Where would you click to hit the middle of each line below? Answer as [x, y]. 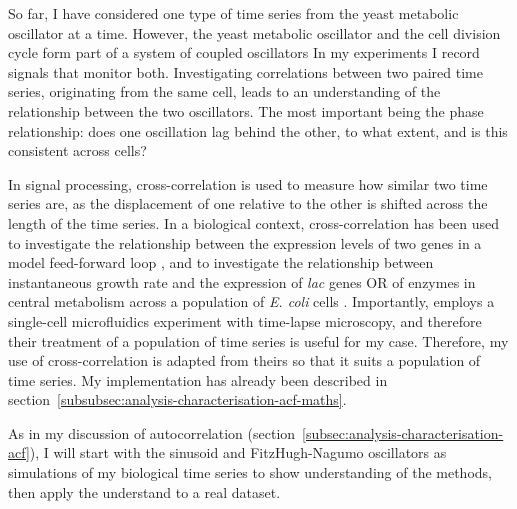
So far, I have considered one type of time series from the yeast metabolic [233, 13]
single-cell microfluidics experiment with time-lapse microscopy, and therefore [245, 320]
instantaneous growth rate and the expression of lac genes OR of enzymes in [242, 281]
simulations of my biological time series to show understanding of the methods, [250, 472]
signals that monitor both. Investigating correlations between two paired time [245, 71]
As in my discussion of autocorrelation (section [152, 432]
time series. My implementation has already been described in [198, 379]
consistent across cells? [77, 150]
